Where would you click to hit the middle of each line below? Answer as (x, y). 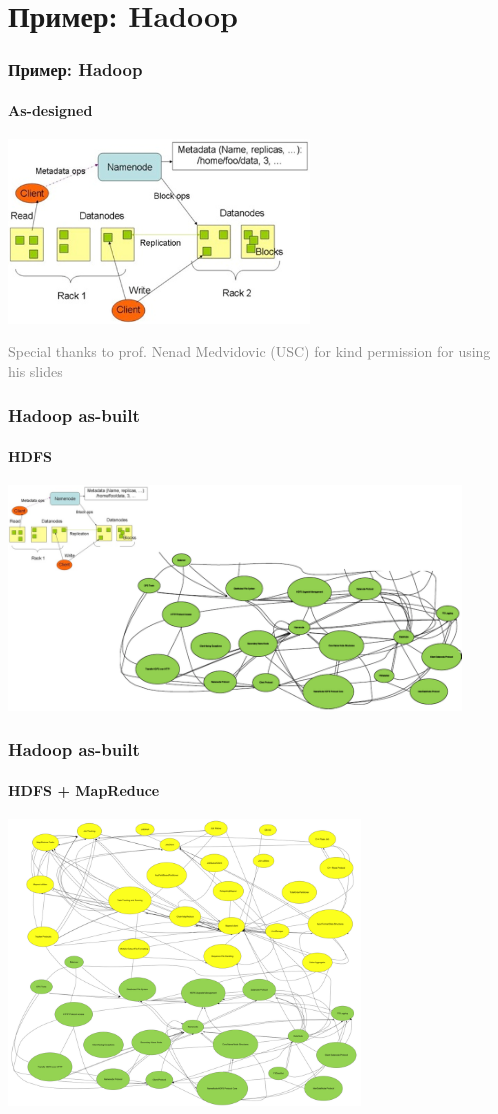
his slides (35, 370)
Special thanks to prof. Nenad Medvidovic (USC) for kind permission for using (249, 351)
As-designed (50, 109)
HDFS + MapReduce (84, 789)
